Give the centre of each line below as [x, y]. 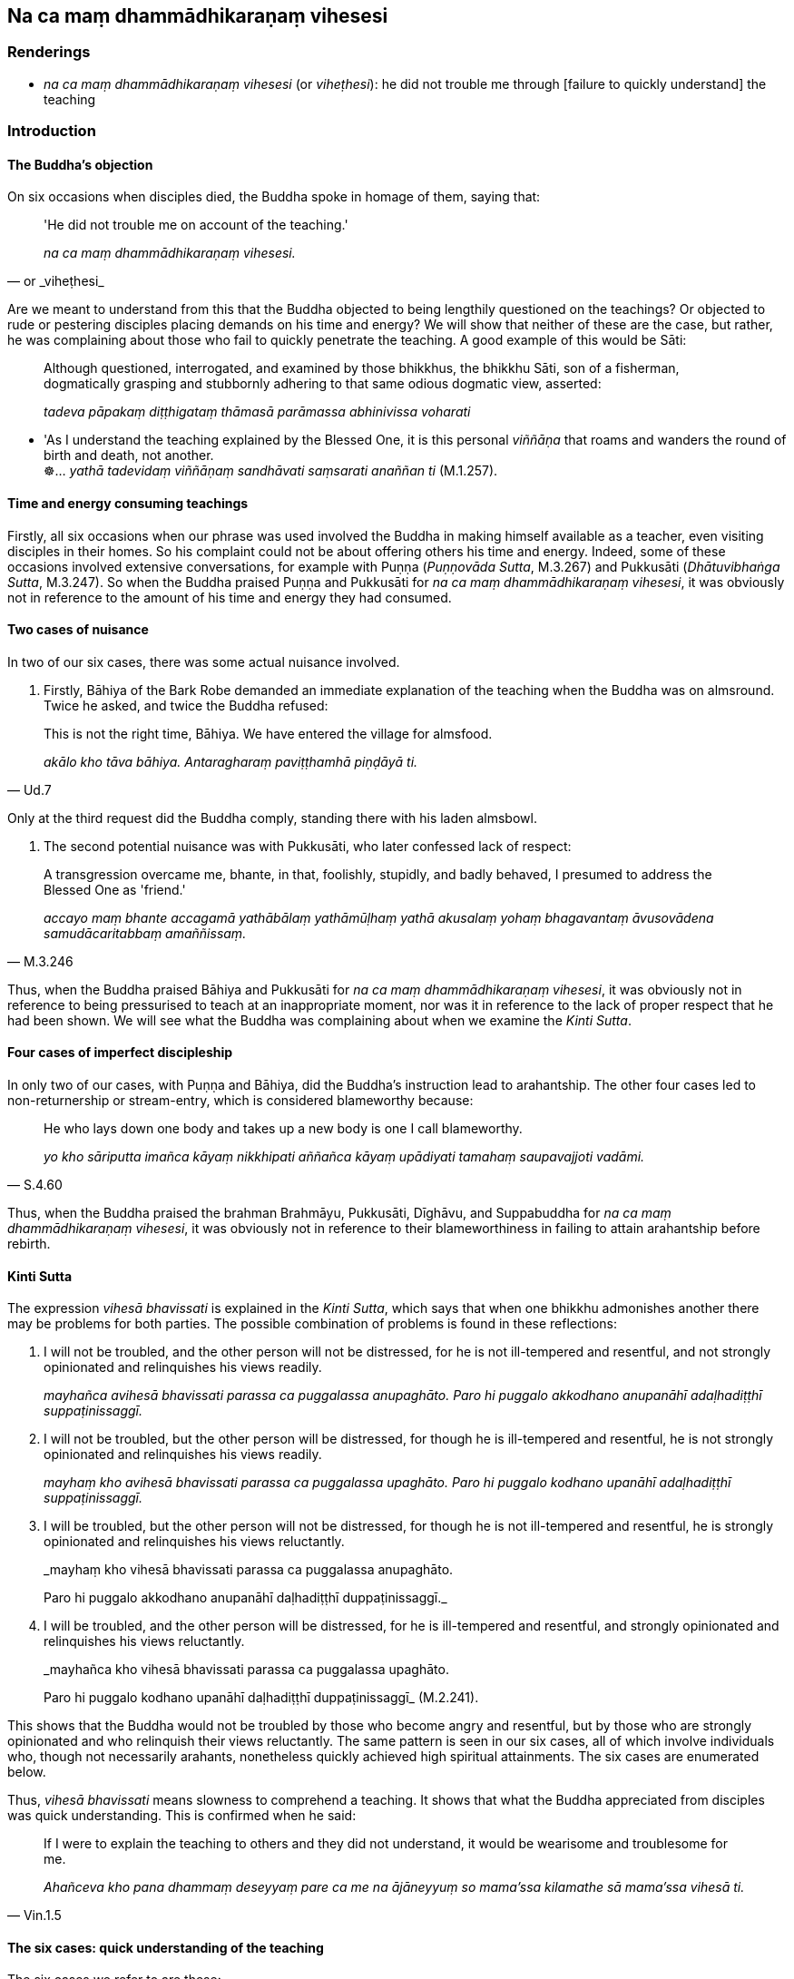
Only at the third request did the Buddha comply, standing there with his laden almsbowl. [272, 818]
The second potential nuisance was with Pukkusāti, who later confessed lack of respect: [308, 846]
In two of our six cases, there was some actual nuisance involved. [204, 661]
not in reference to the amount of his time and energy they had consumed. [230, 597]
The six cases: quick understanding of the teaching [166, 1947]
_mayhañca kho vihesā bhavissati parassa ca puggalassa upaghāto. [246, 1670]
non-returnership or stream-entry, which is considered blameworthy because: [240, 1101]
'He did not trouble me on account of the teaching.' [196, 225]
